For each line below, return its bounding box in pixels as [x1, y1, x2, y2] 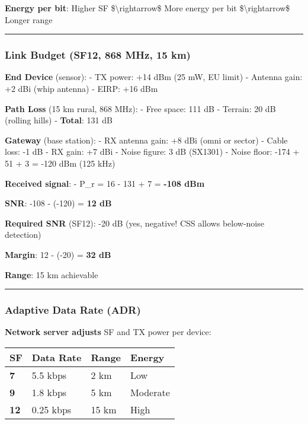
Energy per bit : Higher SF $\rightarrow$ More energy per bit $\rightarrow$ [5, 2, 290, 14]
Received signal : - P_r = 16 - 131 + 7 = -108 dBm [5, 177, 205, 189]
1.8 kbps [31, 385, 67, 399]
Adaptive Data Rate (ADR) [5, 302, 141, 317]
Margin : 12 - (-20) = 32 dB [5, 248, 111, 260]
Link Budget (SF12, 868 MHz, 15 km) [5, 47, 191, 62]
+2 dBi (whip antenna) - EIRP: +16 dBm [5, 82, 158, 94]
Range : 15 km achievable [5, 268, 98, 280]
